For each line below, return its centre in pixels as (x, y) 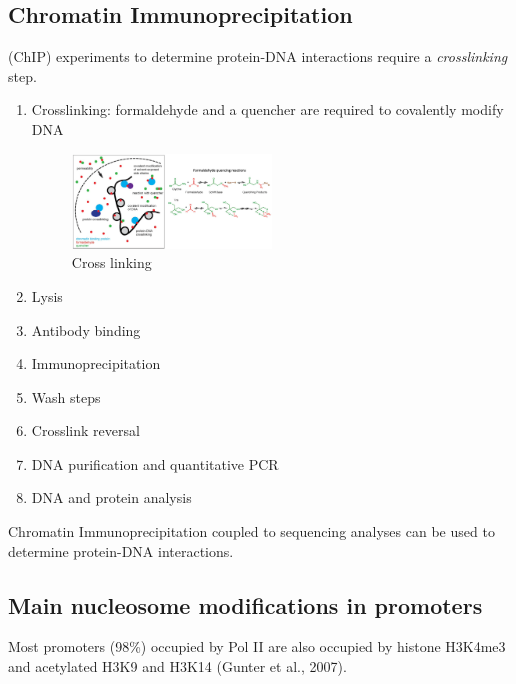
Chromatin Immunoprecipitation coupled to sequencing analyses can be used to (251, 531)
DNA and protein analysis (111, 497)
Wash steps (66, 396)
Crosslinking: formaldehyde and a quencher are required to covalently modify (267, 109)
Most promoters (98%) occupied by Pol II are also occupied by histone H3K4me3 (257, 646)
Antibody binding (86, 329)
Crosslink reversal (85, 430)
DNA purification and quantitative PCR (155, 463)
